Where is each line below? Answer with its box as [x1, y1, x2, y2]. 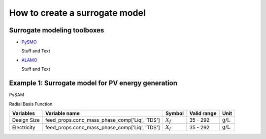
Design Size [12, 117, 40, 124]
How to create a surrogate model [9, 7, 146, 18]
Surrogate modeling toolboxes [9, 26, 104, 34]
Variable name [45, 110, 80, 116]
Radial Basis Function [9, 101, 53, 107]
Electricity [12, 124, 35, 131]
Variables [12, 110, 35, 116]
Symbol [165, 110, 184, 116]
